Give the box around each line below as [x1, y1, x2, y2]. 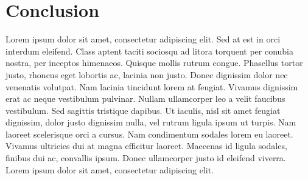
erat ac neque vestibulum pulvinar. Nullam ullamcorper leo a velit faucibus [5, 92, 285, 105]
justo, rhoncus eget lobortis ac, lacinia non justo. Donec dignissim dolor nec [5, 68, 288, 81]
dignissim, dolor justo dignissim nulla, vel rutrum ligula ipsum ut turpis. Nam [5, 116, 296, 128]
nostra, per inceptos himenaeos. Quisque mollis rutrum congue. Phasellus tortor [5, 56, 303, 69]
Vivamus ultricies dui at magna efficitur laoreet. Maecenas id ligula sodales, [5, 139, 287, 152]
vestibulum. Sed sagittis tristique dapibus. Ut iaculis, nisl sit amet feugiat [5, 104, 281, 116]
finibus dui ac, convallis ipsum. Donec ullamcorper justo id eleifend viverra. [5, 152, 286, 164]
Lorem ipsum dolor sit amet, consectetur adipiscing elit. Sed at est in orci [5, 33, 281, 45]
